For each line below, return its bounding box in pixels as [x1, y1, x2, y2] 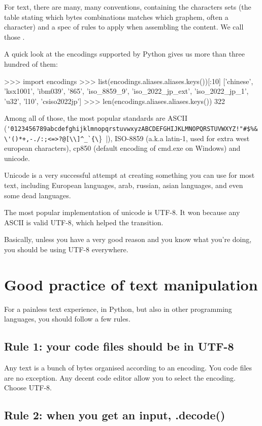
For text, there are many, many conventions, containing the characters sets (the [4, 2, 251, 12]
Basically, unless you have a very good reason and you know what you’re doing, [4, 234, 252, 245]
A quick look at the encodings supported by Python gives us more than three [4, 48, 245, 59]
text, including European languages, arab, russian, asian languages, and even [4, 180, 243, 191]
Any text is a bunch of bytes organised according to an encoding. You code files [4, 362, 252, 373]
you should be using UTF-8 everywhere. [4, 244, 128, 254]
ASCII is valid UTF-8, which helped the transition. [4, 217, 163, 227]
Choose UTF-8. [4, 382, 52, 393]
